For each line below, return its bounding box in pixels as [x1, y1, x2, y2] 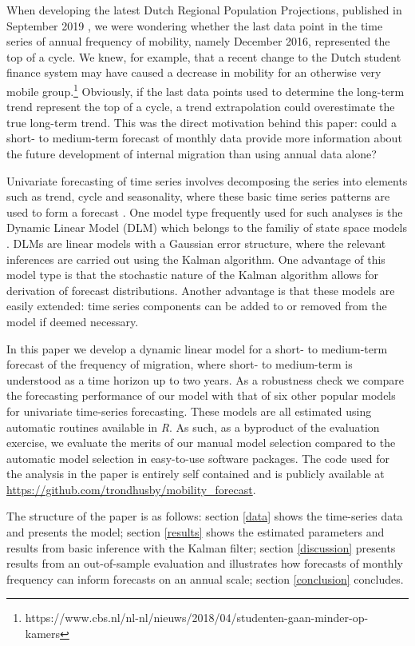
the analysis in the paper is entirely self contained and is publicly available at [6, 465, 385, 482]
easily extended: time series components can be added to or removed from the [6, 297, 387, 314]
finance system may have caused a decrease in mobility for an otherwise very [6, 64, 381, 81]
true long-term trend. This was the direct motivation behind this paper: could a [6, 114, 397, 130]
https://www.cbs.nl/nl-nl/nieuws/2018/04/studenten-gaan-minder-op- [25, 609, 369, 626]
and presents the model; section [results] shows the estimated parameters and [6, 524, 385, 540]
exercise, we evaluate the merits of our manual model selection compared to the [6, 434, 396, 451]
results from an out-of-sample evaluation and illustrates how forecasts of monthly [6, 555, 403, 572]
